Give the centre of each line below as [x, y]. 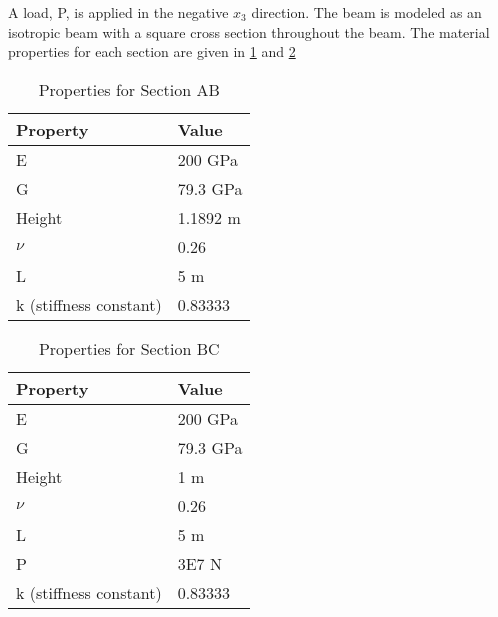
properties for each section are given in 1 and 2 [152, 51]
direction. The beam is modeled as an [366, 12]
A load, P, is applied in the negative [118, 12]
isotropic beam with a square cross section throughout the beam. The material [249, 31]
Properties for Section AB [129, 89]
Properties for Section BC [129, 348]
